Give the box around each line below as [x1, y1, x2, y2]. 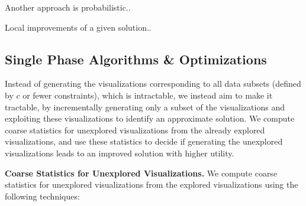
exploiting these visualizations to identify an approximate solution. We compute [5, 112, 295, 125]
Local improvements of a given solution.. [5, 21, 152, 33]
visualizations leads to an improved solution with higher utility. [5, 146, 234, 159]
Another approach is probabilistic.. [5, 1, 131, 13]
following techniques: [5, 189, 80, 202]
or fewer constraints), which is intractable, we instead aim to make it [22, 89, 273, 101]
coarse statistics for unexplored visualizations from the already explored [5, 123, 265, 136]
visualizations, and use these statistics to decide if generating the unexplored [5, 135, 283, 148]
